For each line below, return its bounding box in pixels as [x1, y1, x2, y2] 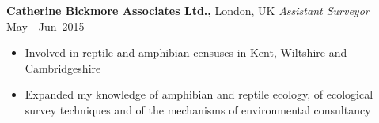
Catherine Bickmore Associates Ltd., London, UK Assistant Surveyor [6, 2, 370, 18]
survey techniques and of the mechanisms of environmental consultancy [25, 101, 371, 117]
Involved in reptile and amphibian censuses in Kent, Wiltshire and [25, 44, 347, 61]
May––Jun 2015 [6, 17, 85, 34]
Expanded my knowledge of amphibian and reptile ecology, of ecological [25, 86, 373, 102]
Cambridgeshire [25, 59, 101, 76]
